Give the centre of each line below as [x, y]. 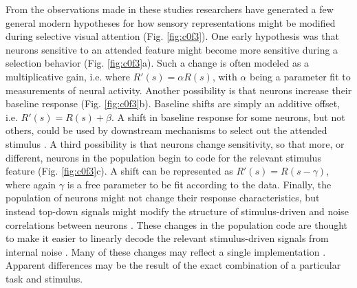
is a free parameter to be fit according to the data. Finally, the [199, 184]
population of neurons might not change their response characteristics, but [163, 198]
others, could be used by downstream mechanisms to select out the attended [166, 130]
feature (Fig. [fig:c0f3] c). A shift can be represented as [119, 171]
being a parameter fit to [300, 76]
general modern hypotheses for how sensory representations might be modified [171, 22]
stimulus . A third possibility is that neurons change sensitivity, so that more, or [175, 143]
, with [225, 76]
